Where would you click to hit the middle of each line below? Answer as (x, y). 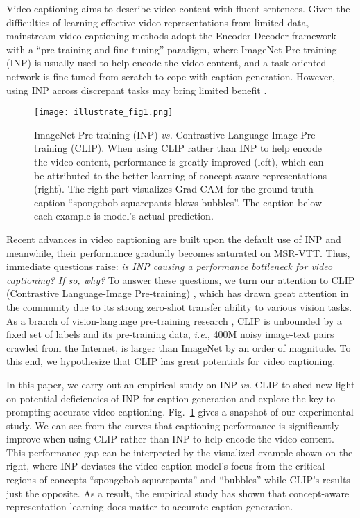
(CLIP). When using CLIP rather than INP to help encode (196, 148)
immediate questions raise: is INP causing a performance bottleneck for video (170, 266)
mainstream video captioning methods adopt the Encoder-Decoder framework (171, 36)
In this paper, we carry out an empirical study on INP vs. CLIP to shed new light (181, 384)
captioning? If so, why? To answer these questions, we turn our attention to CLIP (181, 279)
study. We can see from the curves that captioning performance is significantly (173, 425)
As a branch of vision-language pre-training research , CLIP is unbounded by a (174, 320)
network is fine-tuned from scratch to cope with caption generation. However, (171, 76)
